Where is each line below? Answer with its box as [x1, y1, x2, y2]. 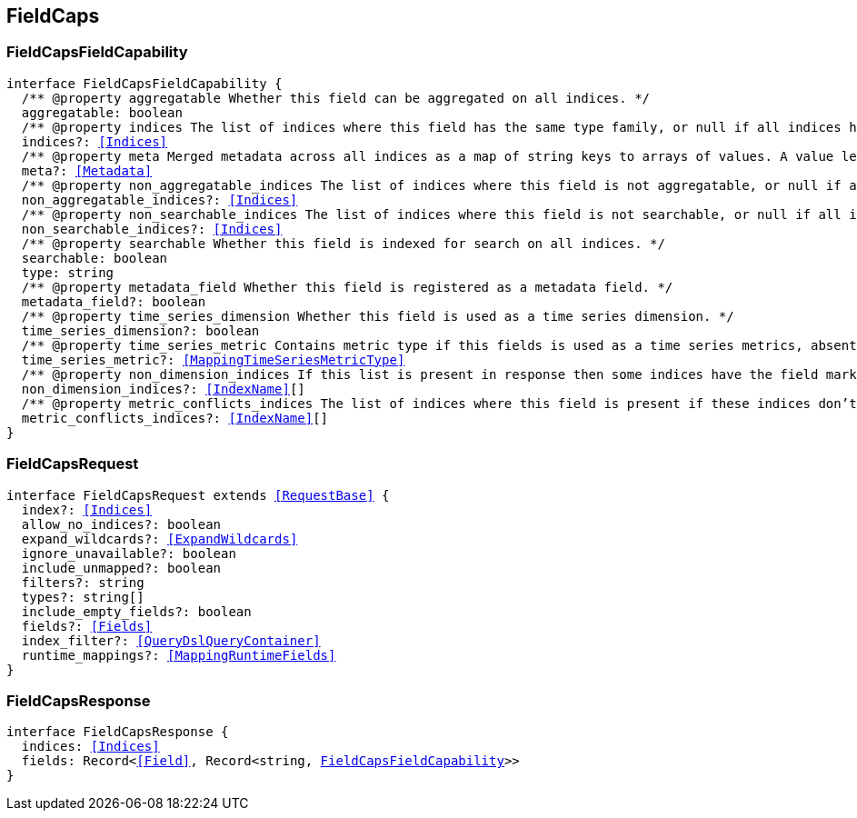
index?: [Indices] [21, 502, 153, 517]
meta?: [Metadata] [21, 163, 153, 178]
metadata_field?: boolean [21, 294, 206, 309]
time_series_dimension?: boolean [21, 323, 260, 338]
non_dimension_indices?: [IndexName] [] [21, 381, 305, 396]
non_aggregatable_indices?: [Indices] [21, 192, 298, 207]
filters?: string [21, 574, 144, 590]
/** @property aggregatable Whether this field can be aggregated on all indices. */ [21, 90, 651, 105]
